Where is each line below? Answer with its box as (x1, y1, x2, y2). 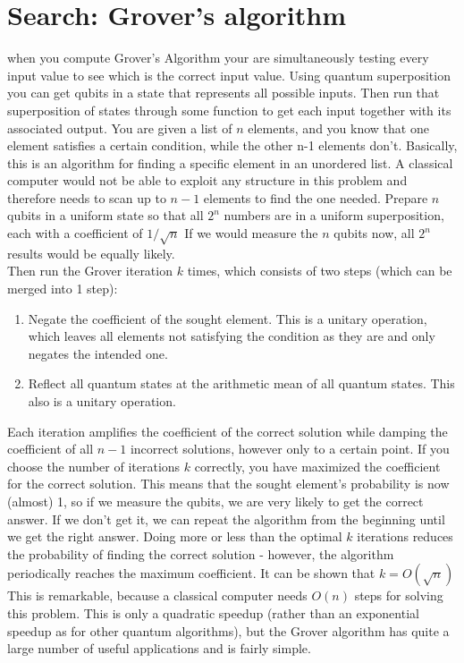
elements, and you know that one (248, 118, 429, 137)
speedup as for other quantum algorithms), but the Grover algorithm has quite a (7, 621, 450, 640)
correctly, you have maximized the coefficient (194, 456, 441, 475)
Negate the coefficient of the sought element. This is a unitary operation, (28, 309, 427, 327)
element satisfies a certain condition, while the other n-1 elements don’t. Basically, (7, 136, 458, 155)
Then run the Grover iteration (7, 261, 173, 280)
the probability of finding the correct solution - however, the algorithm (7, 544, 394, 563)
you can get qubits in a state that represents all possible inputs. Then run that (7, 83, 440, 102)
